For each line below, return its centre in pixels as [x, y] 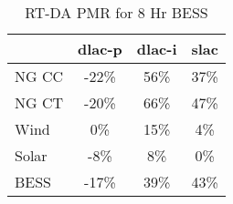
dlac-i [157, 49]
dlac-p [100, 49]
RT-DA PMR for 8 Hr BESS [116, 12]
